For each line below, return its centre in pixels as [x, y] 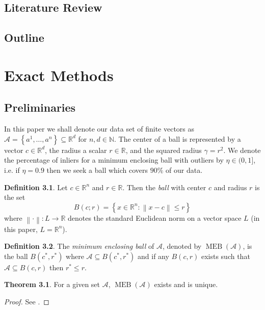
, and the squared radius [164, 150]
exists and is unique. [186, 284]
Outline [24, 37]
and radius [230, 187]
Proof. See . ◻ [27, 302]
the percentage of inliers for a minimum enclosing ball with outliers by [114, 160]
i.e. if [12, 170]
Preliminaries [40, 107]
